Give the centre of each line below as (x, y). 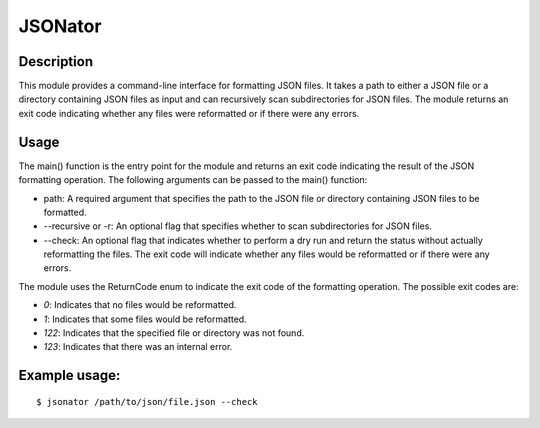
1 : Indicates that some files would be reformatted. (145, 319)
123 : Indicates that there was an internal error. (138, 347)
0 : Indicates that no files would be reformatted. (140, 305)
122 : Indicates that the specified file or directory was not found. (174, 333)
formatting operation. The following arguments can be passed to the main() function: (193, 180)
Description (56, 61)
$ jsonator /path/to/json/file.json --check (147, 401)
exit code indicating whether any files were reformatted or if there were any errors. (189, 113)
